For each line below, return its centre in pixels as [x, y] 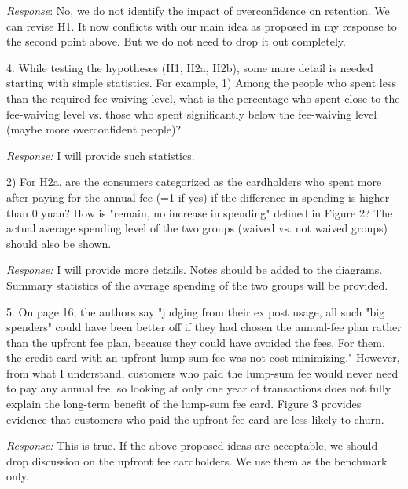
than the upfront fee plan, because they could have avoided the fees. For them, [196, 342]
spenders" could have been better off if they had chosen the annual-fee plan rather [204, 327]
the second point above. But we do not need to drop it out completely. [176, 41]
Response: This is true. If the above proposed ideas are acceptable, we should [192, 445]
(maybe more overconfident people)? [94, 129]
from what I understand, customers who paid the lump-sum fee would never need [202, 372]
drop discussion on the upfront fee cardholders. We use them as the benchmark [197, 460]
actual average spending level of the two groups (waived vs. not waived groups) [197, 228]
